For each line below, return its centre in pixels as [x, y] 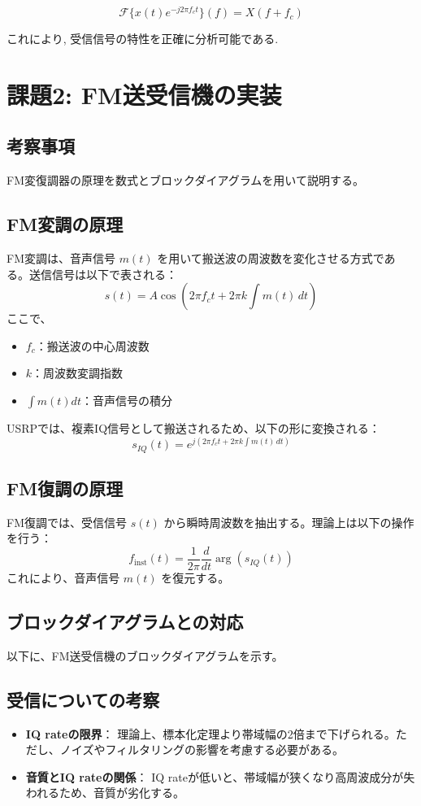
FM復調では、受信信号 [67, 522]
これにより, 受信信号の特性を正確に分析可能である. [143, 39]
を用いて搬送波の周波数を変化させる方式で [271, 258]
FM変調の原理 [65, 224]
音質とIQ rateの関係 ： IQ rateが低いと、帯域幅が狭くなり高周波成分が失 [220, 776]
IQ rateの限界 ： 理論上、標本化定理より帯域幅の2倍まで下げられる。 [210, 733]
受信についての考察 [83, 699]
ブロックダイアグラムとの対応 [125, 621]
